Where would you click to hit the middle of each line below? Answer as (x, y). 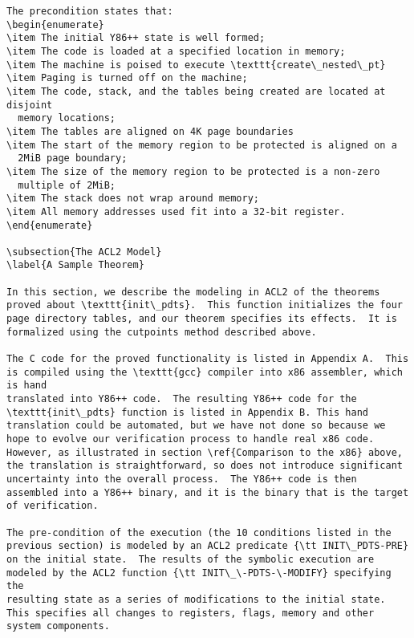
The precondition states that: (90, 11)
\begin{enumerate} (55, 24)
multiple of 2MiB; (67, 185)
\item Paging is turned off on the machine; (127, 78)
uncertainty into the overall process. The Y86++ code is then (182, 479)
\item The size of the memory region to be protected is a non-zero (193, 171)
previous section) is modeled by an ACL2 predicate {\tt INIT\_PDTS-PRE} (208, 546)
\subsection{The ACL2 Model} (84, 252)
